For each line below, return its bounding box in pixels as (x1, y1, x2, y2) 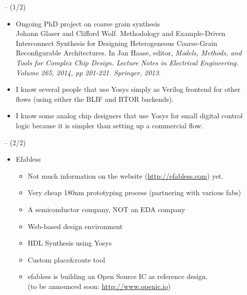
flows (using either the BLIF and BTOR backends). (15, 93, 174, 104)
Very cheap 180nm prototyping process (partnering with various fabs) (27, 187, 241, 198)
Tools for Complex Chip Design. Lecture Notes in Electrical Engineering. (15, 57, 238, 67)
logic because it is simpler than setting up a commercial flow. (15, 120, 203, 130)
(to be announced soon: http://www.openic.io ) (27, 281, 171, 291)
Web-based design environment (27, 221, 123, 231)
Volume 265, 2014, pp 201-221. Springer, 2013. (15, 67, 161, 77)
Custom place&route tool (27, 254, 105, 265)
